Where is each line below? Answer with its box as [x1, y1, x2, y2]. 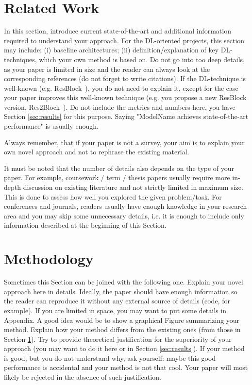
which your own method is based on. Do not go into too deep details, [39, 54, 245, 64]
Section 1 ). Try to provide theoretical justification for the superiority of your [4, 334, 232, 344]
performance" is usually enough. [4, 121, 99, 131]
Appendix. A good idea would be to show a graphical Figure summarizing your [4, 315, 240, 325]
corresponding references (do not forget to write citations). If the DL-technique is [4, 73, 246, 84]
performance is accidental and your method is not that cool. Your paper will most [4, 362, 248, 372]
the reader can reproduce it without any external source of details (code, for [4, 296, 230, 306]
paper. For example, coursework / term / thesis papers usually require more [4, 172, 230, 183]
